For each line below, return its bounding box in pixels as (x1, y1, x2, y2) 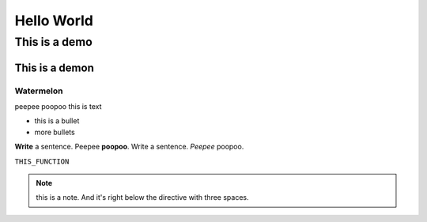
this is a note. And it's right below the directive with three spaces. (36, 193, 249, 202)
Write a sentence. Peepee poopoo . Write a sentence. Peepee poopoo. (14, 142, 244, 152)
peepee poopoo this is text (14, 101, 102, 111)
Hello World (14, 12, 94, 29)
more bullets (34, 127, 75, 137)
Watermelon (14, 85, 63, 96)
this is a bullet (34, 116, 80, 126)
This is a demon (14, 61, 94, 74)
